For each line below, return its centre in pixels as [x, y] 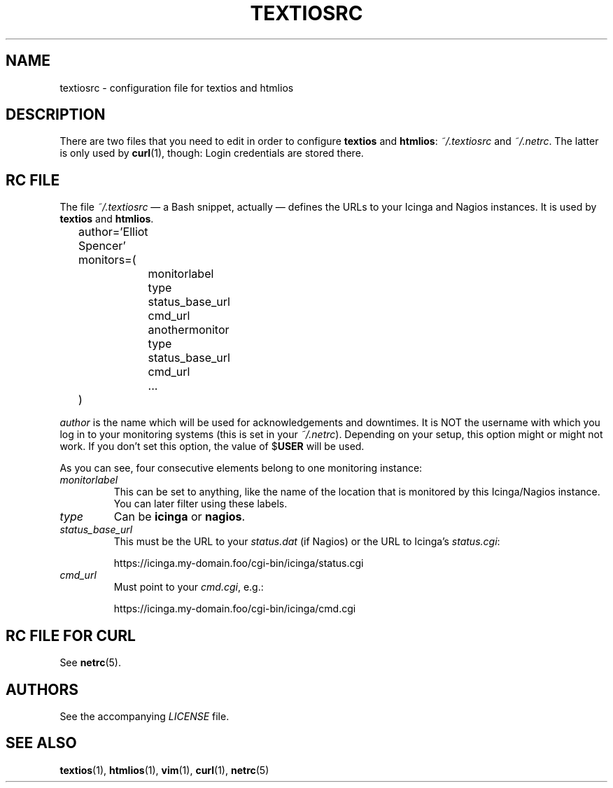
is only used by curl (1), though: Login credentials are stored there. [212, 153]
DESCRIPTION [56, 115]
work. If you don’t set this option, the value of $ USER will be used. [212, 446]
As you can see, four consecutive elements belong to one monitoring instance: [241, 468]
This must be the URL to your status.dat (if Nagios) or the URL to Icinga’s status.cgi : [307, 542]
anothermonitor [189, 330]
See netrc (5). [90, 663]
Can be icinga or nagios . [179, 517]
